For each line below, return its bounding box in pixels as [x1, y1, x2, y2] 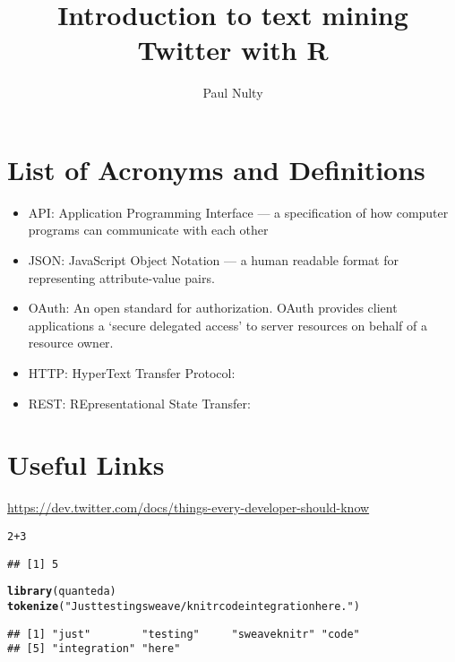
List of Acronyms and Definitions [7, 150, 425, 187]
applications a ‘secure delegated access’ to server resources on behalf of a [28, 315, 427, 334]
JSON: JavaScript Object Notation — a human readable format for [28, 251, 399, 270]
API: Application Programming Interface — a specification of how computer [28, 202, 449, 221]
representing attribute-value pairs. [28, 268, 215, 287]
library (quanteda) [7, 585, 116, 598]
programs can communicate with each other [28, 220, 269, 239]
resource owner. [28, 333, 114, 352]
